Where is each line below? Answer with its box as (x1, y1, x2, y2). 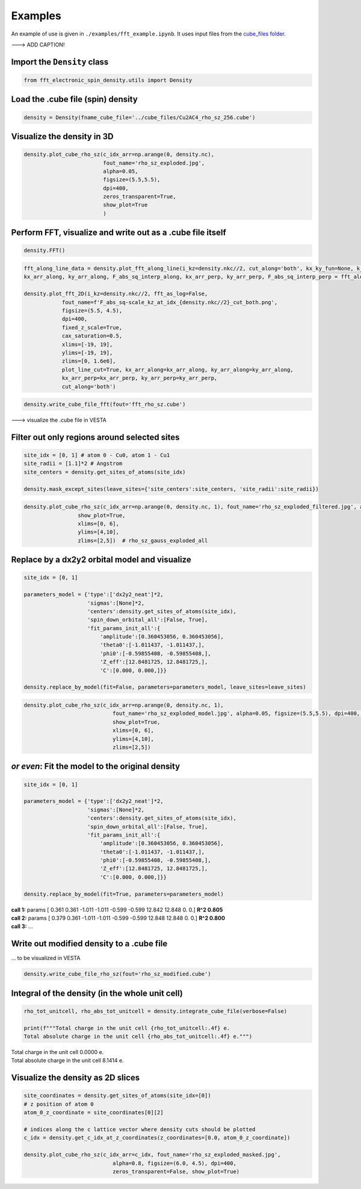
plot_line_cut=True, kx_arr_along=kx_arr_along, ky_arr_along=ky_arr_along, (61, 366, 294, 373)
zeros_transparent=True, (103, 193, 177, 200)
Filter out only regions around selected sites (11, 432, 180, 442)
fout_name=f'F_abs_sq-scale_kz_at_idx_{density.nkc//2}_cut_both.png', (61, 299, 278, 305)
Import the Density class (11, 57, 109, 67)
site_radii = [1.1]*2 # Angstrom (23, 460, 123, 467)
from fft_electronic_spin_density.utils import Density (23, 76, 193, 84)
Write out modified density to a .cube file (11, 938, 168, 949)
